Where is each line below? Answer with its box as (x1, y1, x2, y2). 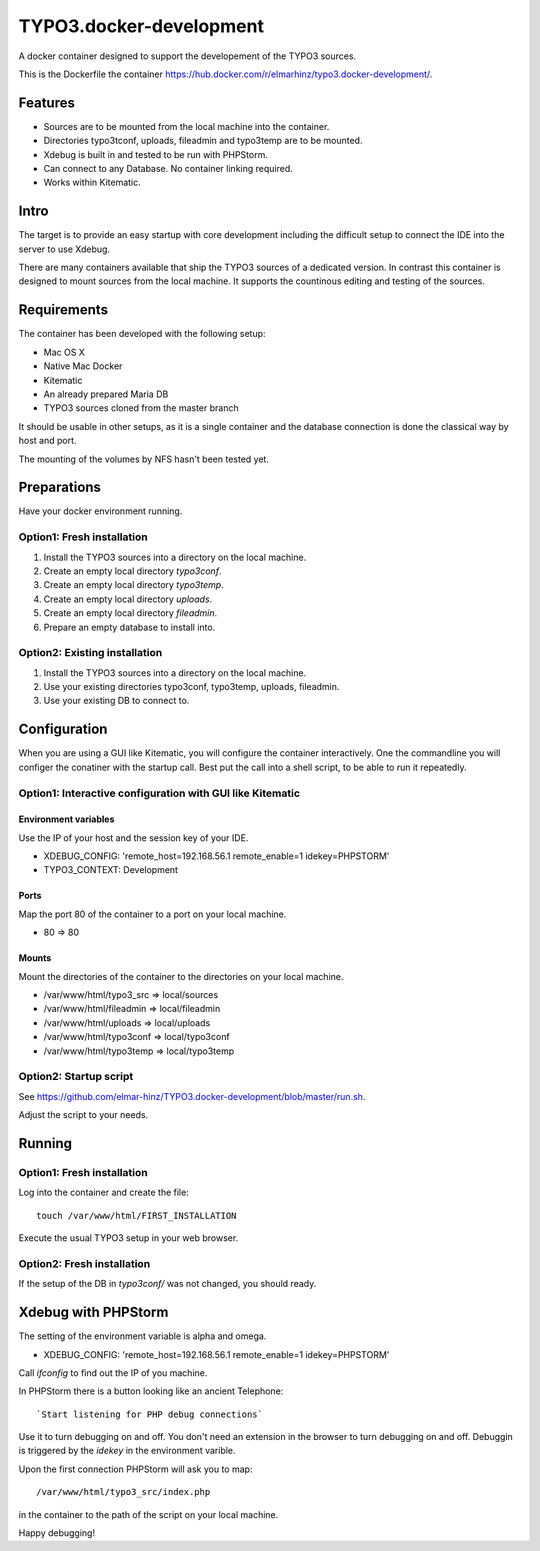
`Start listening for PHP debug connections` (36, 1408, 264, 1420)
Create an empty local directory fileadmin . (43, 607, 218, 619)
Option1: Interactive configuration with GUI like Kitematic (18, 786, 300, 800)
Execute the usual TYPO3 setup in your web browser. (18, 1232, 239, 1244)
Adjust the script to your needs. (18, 1109, 149, 1121)
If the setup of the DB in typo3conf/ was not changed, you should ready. (18, 1278, 317, 1290)
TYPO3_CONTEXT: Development (43, 864, 179, 876)
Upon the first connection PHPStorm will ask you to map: (18, 1463, 253, 1475)
